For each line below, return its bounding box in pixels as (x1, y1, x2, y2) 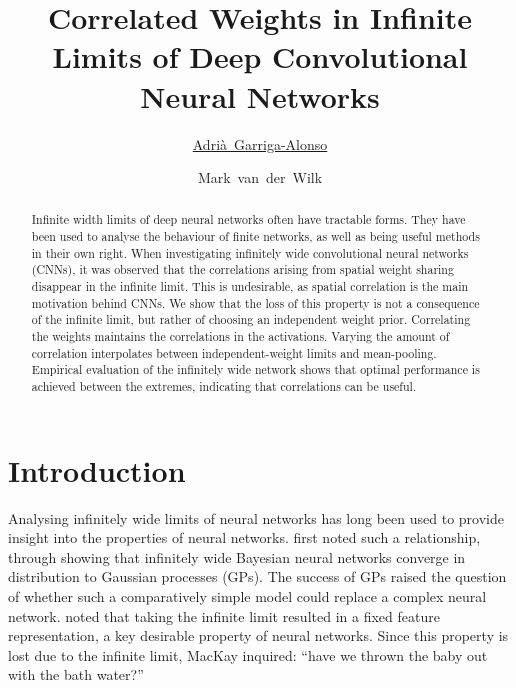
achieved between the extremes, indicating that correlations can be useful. (31, 378, 417, 395)
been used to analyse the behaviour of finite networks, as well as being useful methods (31, 228, 480, 245)
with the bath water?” (8, 664, 144, 685)
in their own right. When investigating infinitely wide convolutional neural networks (31, 244, 469, 261)
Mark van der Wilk (197, 167, 323, 188)
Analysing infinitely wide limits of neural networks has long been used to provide (8, 507, 504, 528)
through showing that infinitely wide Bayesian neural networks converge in (8, 546, 466, 567)
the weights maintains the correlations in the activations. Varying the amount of (31, 328, 450, 345)
